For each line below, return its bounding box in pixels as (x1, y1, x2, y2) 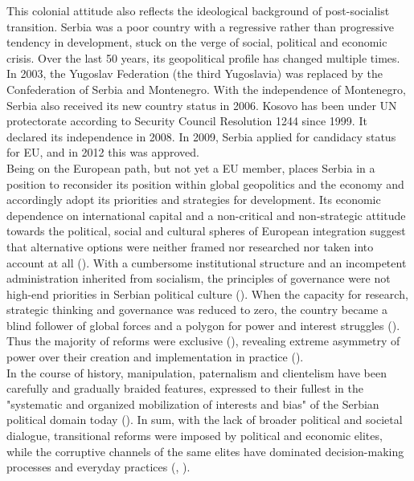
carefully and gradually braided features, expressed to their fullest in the (6, 380, 363, 397)
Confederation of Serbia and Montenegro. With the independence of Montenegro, (6, 80, 406, 97)
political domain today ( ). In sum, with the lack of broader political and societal (6, 411, 403, 428)
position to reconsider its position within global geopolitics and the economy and (6, 175, 404, 192)
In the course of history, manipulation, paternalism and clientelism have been (6, 364, 387, 381)
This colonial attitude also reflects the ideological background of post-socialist (6, 2, 390, 18)
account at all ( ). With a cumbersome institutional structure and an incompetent (6, 254, 407, 271)
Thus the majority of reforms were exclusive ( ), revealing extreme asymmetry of (6, 332, 400, 349)
